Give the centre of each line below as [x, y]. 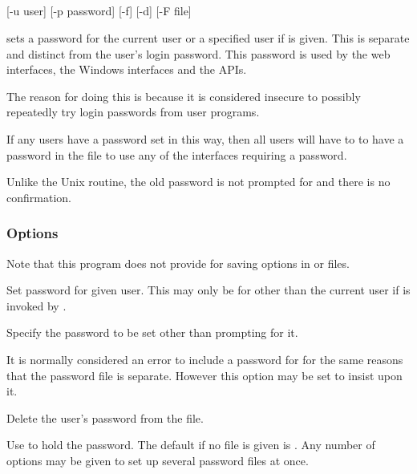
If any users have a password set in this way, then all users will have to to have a [205, 138]
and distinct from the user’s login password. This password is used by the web [198, 53]
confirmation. [39, 197]
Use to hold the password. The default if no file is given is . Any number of [191, 445]
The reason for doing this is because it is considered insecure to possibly [184, 96]
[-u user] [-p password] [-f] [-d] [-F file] [99, 11]
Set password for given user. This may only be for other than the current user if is [208, 290]
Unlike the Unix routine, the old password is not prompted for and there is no [198, 182]
